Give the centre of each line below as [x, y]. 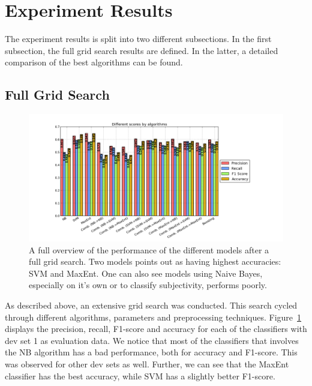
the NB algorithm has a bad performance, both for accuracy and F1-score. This [151, 352]
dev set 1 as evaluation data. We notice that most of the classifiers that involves [152, 340]
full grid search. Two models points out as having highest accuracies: [155, 261]
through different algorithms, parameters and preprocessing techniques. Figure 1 [153, 317]
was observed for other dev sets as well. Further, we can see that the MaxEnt [147, 364]
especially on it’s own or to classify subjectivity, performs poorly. [148, 285]
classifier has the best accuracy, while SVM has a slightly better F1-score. [140, 375]
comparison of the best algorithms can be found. [94, 62]
